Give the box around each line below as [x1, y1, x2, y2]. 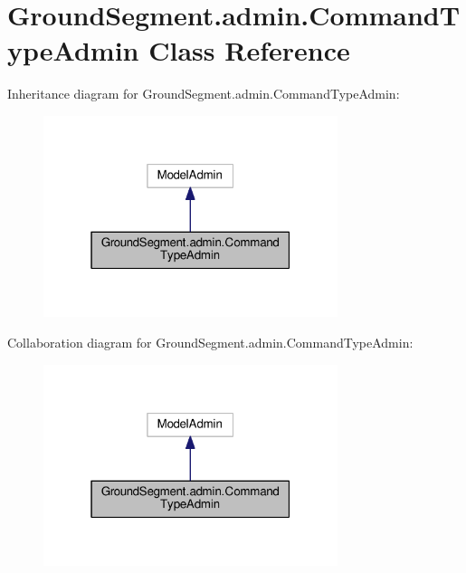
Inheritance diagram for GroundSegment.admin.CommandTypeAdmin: [7, 84, 400, 103]
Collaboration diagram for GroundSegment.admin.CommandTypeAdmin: [7, 332, 414, 351]
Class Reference [148, 32, 350, 69]
